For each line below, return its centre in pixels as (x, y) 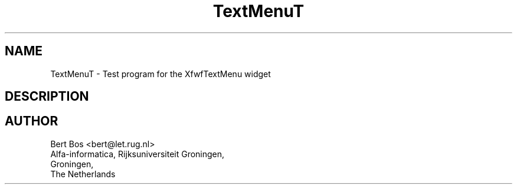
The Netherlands (83, 174)
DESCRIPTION (47, 97)
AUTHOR (32, 121)
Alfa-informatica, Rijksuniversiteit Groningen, (138, 154)
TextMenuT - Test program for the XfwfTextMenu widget (161, 74)
